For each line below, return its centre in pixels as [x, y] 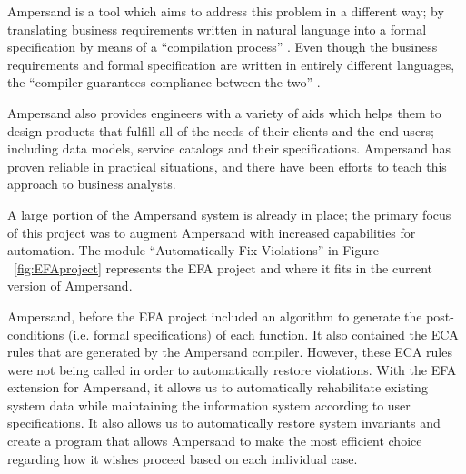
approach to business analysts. [92, 184]
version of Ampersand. [70, 286]
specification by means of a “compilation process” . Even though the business [223, 47]
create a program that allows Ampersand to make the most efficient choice [215, 441]
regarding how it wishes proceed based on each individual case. [183, 458]
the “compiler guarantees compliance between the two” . [164, 82]
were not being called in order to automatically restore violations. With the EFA [232, 369]
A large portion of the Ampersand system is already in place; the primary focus [229, 214]
